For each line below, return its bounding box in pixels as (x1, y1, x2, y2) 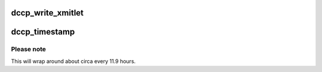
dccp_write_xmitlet (11, 8, 84, 18)
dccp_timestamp (11, 27, 75, 37)
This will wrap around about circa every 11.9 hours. (11, 57, 136, 65)
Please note (11, 45, 47, 54)
